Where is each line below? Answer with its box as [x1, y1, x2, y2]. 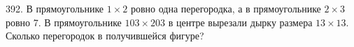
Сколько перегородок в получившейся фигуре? [6, 28, 204, 43]
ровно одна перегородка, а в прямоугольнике [130, 1, 321, 15]
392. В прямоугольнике [6, 1, 104, 15]
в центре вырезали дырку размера [168, 15, 313, 29]
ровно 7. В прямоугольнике [6, 15, 122, 29]
